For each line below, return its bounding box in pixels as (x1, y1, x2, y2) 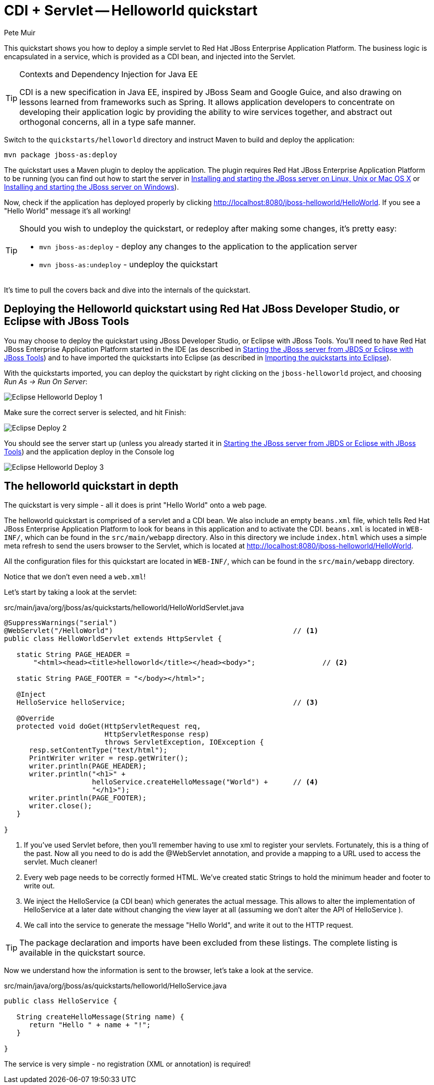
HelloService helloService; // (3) (16, 698, 319, 707)
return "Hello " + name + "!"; (29, 1021, 151, 1029)
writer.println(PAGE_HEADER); (29, 762, 147, 770)
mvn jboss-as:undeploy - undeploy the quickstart (39, 259, 218, 269)
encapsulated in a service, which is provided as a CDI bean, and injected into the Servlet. (4, 52, 296, 61)
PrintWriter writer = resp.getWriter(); (29, 754, 188, 762)
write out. (24, 881, 55, 890)
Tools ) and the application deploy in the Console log (4, 447, 174, 456)
